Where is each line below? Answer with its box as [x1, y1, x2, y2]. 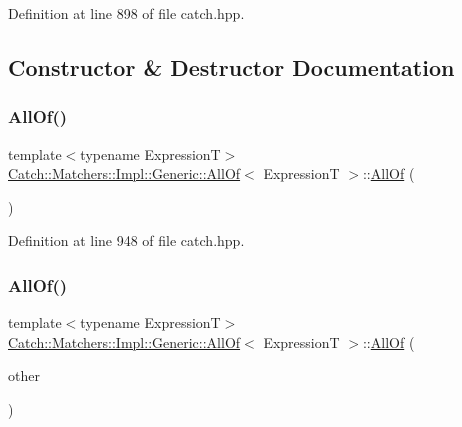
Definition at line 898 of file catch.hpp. [8, 3, 245, 23]
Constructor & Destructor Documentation [8, 51, 455, 82]
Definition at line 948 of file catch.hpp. [8, 230, 245, 251]
